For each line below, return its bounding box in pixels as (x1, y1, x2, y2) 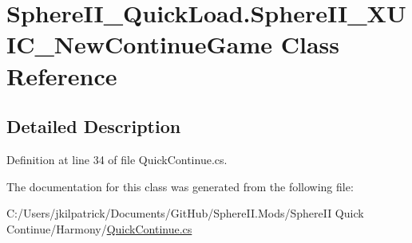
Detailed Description (6, 114, 181, 139)
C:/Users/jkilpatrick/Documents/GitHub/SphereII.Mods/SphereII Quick (6, 205, 364, 221)
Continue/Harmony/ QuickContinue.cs (6, 220, 192, 237)
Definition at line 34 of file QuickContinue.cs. (6, 151, 228, 167)
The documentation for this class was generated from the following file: (6, 178, 354, 194)
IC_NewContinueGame (6, 28, 273, 61)
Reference (6, 59, 117, 92)
